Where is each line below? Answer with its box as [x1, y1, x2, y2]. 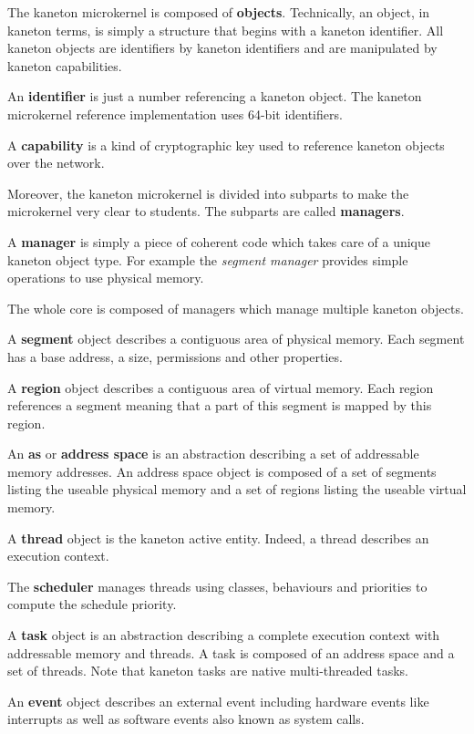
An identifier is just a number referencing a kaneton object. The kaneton [7, 87, 422, 106]
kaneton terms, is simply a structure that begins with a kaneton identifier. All [7, 20, 444, 39]
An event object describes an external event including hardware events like [7, 691, 429, 710]
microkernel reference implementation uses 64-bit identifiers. [7, 104, 343, 123]
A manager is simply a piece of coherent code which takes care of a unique [7, 232, 431, 251]
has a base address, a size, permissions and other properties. [7, 346, 343, 366]
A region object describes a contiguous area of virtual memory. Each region [7, 377, 434, 397]
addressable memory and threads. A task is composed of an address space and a [7, 643, 455, 662]
